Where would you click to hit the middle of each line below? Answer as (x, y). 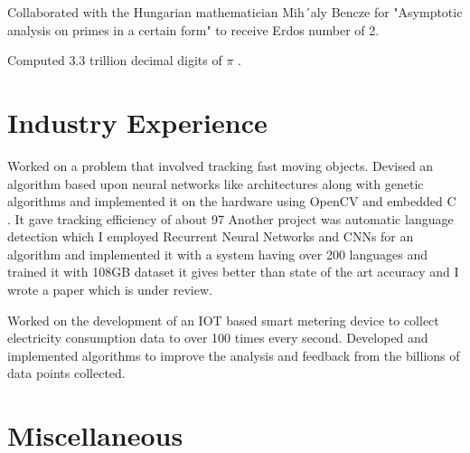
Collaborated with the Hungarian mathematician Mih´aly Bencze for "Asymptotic (235, 12)
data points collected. (66, 373)
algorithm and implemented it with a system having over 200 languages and (218, 254)
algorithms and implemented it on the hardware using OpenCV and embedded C (232, 201)
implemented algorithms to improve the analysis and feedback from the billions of (234, 355)
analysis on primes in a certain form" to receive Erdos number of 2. (193, 29)
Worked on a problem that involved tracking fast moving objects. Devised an (221, 165)
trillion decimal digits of (156, 60)
